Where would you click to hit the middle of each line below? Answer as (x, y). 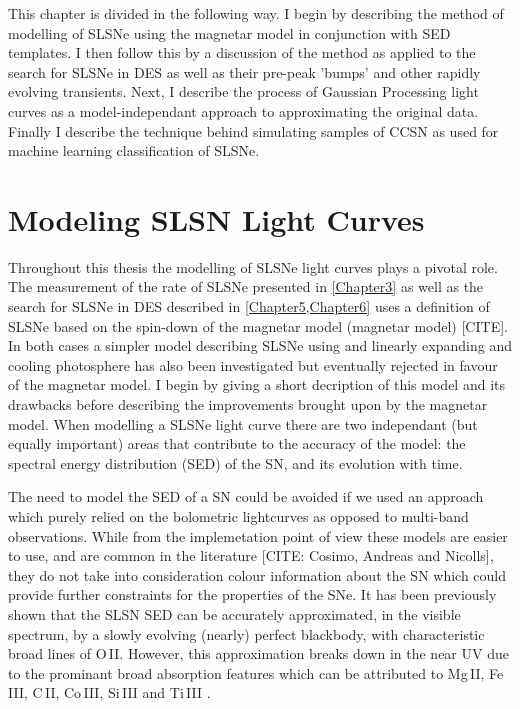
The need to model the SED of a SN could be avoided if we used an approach (246, 496)
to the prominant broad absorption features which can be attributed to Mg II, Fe (256, 672)
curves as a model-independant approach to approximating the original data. (243, 110)
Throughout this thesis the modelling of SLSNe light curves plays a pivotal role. (253, 266)
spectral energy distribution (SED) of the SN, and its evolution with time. (235, 462)
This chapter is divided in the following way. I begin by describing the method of (256, 13)
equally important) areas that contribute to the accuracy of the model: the (237, 443)
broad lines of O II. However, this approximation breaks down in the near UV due (258, 653)
